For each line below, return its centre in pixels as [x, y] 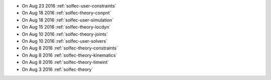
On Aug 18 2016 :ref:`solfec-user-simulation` [68, 20]
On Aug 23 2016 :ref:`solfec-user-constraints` [69, 6]
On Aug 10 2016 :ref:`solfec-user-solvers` [65, 41]
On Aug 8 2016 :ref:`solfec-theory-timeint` [65, 62]
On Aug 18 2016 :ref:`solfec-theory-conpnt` [66, 13]
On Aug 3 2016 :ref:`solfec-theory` [57, 69]
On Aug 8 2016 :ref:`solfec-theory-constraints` [70, 48]
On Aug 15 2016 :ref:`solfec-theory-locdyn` [66, 27]
